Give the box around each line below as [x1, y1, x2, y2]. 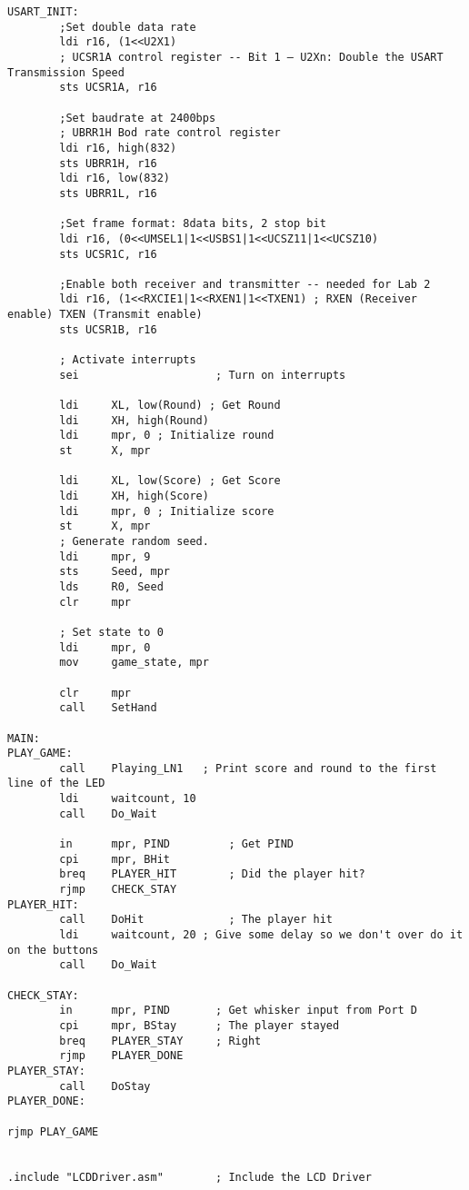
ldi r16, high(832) [59, 141, 177, 154]
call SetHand [59, 701, 157, 715]
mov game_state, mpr [59, 656, 209, 669]
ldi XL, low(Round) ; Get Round [59, 399, 281, 412]
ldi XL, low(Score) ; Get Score [59, 474, 281, 488]
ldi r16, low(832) [59, 172, 170, 185]
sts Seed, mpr [59, 565, 170, 579]
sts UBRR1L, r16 [59, 186, 157, 200]
